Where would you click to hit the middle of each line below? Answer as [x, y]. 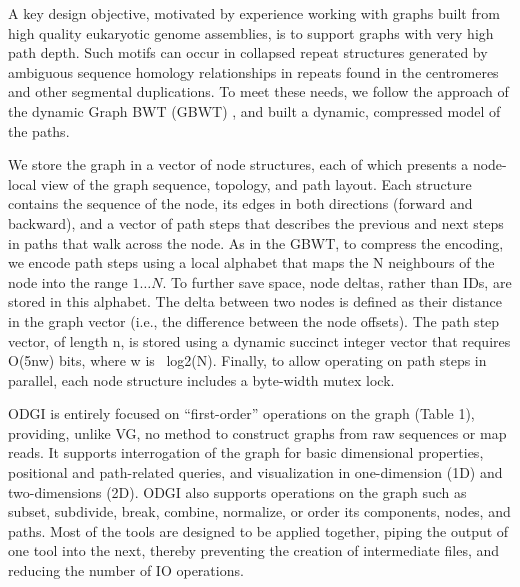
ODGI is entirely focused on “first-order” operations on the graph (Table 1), [241, 413]
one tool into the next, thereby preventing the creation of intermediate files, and [254, 550]
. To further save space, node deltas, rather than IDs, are [337, 281]
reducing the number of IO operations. [126, 570]
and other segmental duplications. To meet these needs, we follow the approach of [258, 91]
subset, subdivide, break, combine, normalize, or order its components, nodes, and [259, 511]
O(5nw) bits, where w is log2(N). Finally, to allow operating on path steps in [247, 360]
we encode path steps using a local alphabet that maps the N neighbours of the [251, 262]
